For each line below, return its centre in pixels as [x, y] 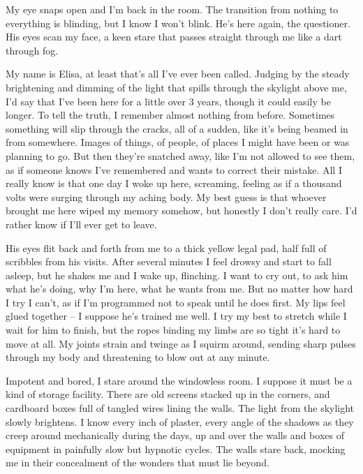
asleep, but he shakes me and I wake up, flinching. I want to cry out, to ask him [177, 275]
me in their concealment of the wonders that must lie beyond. [138, 462]
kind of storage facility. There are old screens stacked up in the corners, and [168, 394]
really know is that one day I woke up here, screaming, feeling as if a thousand [174, 183]
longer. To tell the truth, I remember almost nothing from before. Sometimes [170, 115]
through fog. [32, 50]
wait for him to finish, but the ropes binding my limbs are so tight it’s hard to [173, 330]
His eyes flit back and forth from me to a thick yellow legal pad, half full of [166, 247]
